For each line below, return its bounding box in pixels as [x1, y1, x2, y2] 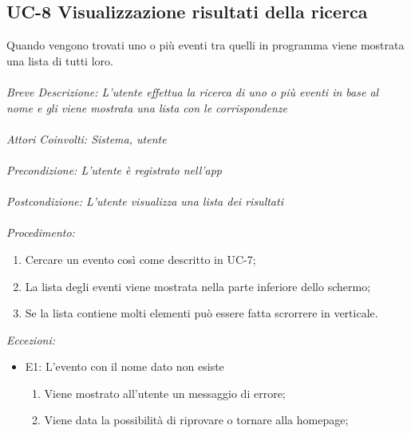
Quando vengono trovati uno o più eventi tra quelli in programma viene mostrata [6, 37, 405, 53]
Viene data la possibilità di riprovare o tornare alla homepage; [44, 411, 349, 428]
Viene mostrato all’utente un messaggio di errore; [44, 384, 286, 401]
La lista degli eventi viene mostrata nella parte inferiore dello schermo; [25, 278, 371, 294]
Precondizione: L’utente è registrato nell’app [6, 161, 223, 178]
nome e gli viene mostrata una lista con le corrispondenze [6, 99, 287, 116]
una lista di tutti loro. [6, 52, 113, 69]
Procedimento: [6, 224, 75, 241]
